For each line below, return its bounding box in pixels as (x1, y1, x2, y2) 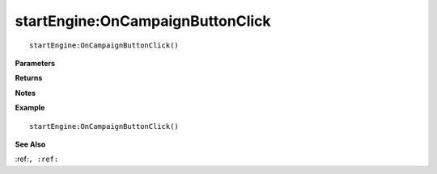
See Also (15, 139, 46, 149)
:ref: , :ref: (15, 154, 59, 164)
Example (15, 103, 45, 113)
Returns (15, 73, 43, 83)
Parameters (15, 58, 56, 68)
